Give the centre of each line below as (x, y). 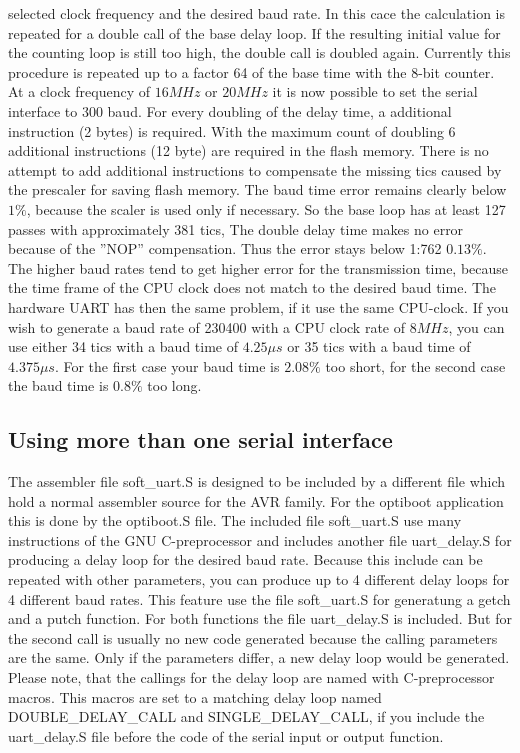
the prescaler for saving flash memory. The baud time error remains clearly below (257, 189)
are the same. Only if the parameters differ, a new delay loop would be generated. (259, 657)
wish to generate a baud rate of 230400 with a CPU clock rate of (207, 326)
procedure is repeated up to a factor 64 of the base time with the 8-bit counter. (251, 71)
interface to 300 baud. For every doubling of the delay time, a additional (230, 110)
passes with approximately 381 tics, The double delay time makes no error (236, 228)
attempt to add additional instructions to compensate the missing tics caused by (255, 169)
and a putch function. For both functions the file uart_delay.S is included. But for (260, 618)
